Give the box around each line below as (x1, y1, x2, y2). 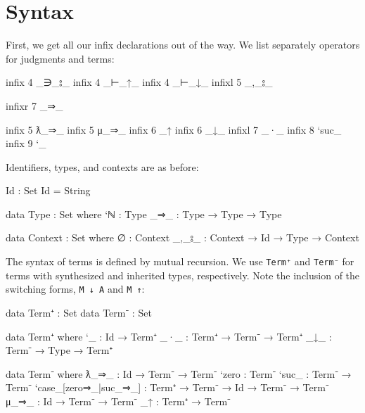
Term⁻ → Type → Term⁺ (6, 343, 113, 357)
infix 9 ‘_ (6, 136, 46, 151)
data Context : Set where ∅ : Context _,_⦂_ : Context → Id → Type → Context (6, 230, 359, 245)
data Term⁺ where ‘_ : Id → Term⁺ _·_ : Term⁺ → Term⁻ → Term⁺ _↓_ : (6, 329, 332, 343)
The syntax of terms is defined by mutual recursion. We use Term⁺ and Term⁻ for (6, 254, 354, 269)
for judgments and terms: (6, 51, 115, 65)
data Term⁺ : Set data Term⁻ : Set (6, 305, 152, 319)
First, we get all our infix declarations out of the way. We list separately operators (6, 37, 360, 52)
